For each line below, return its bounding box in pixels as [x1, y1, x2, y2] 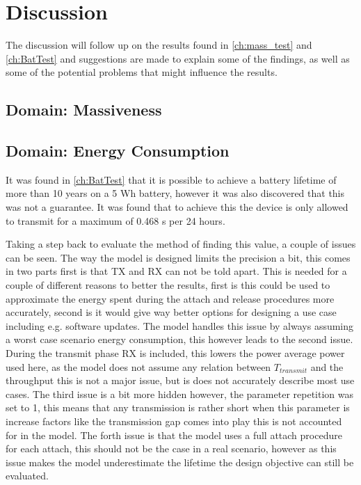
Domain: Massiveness [6, 99, 162, 120]
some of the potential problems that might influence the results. [6, 65, 278, 79]
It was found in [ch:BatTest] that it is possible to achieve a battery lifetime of [6, 172, 337, 186]
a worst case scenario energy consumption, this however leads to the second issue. [6, 332, 353, 347]
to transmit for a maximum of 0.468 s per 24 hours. [6, 213, 225, 228]
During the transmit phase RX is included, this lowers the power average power [6, 346, 345, 360]
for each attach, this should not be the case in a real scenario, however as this [6, 441, 337, 456]
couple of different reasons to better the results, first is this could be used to [6, 278, 330, 292]
